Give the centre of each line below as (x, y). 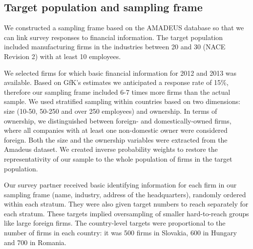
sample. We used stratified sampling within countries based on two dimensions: (122, 101)
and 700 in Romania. (35, 242)
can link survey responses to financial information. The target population (114, 37)
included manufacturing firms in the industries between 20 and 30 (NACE (115, 47)
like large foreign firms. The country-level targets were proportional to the (115, 223)
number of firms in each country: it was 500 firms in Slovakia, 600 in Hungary (120, 233)
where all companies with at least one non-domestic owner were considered (116, 130)
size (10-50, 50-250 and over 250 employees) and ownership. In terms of (111, 111)
